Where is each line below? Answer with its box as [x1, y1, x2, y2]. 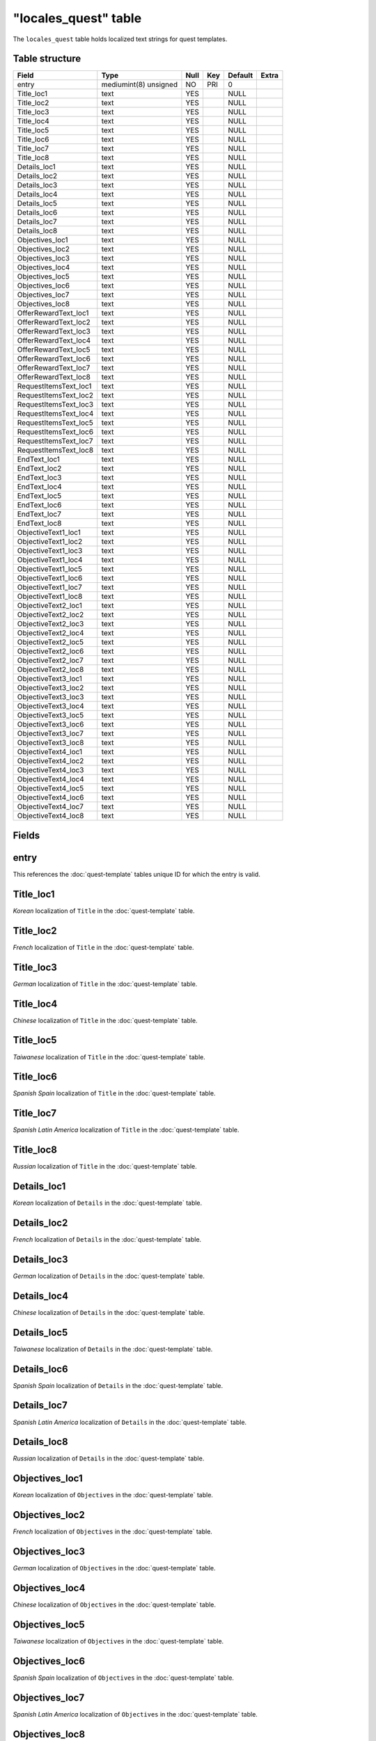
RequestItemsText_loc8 [17, 446, 94, 455]
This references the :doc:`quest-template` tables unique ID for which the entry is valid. [13, 870, 260, 878]
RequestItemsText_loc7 [17, 436, 93, 446]
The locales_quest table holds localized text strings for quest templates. [13, 35, 228, 43]
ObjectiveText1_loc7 [17, 582, 83, 592]
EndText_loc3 [17, 473, 62, 483]
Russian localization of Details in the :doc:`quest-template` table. [13, 1454, 205, 1462]
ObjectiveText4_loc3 [17, 765, 84, 775]
